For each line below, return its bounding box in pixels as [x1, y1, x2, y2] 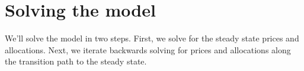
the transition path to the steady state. [5, 55, 147, 67]
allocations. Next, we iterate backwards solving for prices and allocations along [5, 43, 291, 56]
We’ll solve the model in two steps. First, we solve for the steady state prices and [5, 32, 299, 44]
